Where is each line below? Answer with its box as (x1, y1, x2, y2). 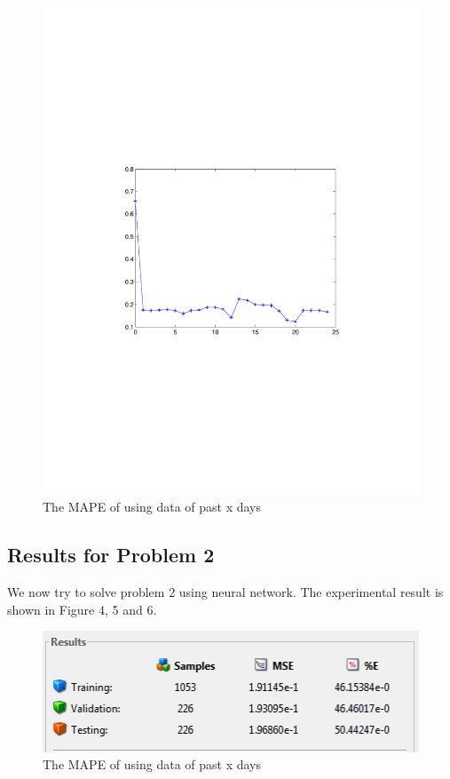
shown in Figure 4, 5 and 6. (7, 600, 157, 618)
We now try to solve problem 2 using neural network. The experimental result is (7, 583, 444, 601)
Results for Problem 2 (7, 541, 215, 568)
